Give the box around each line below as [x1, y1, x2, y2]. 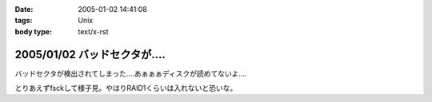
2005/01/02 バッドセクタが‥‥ [14, 48, 166, 61]
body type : [14, 26, 52, 36]
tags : [14, 16, 33, 25]
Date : [14, 5, 34, 14]
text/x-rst [78, 26, 109, 36]
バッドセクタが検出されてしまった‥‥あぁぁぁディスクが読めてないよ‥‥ [14, 69, 247, 78]
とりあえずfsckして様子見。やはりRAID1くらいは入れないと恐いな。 [14, 84, 238, 93]
